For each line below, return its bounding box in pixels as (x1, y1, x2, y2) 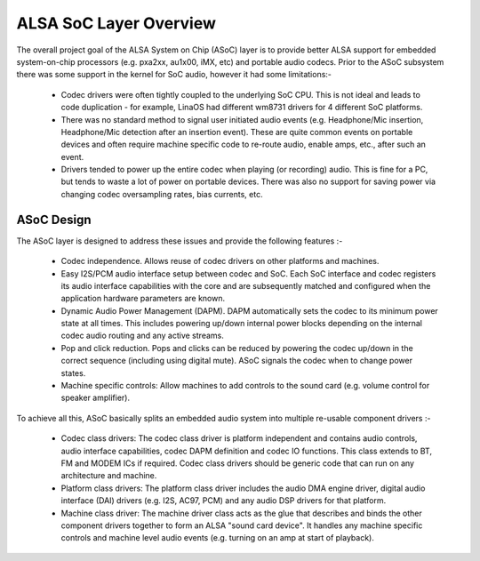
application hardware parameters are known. (60, 293, 226, 304)
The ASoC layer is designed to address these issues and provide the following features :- (16, 236, 343, 246)
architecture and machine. (60, 470, 157, 481)
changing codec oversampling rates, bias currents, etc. (60, 188, 263, 199)
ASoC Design (16, 212, 92, 227)
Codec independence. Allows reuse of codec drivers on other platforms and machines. (60, 256, 380, 267)
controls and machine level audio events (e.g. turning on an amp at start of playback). (60, 533, 375, 543)
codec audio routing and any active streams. (60, 330, 224, 341)
